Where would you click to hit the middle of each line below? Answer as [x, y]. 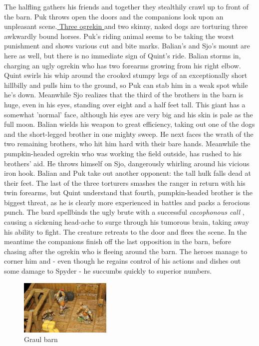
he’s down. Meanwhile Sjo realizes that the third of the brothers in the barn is [124, 95]
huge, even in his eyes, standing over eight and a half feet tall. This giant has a [125, 104]
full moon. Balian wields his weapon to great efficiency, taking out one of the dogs [129, 124]
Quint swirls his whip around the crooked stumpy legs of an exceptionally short [126, 75]
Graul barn [41, 339]
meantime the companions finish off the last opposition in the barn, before [118, 241]
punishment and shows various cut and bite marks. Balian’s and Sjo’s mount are [127, 46]
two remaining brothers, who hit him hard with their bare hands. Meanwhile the [127, 144]
